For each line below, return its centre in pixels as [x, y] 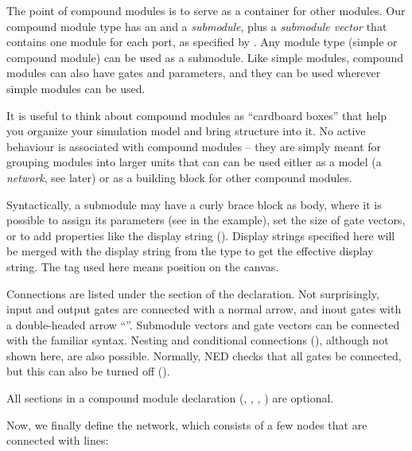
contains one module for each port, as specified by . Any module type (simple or [202, 42]
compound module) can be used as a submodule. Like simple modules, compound [205, 57]
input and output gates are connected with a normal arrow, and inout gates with [204, 309]
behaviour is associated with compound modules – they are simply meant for [194, 146]
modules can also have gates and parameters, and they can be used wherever [194, 73]
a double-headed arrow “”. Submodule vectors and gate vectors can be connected [203, 324]
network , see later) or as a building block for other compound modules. [179, 177]
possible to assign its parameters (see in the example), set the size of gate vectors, [206, 220]
